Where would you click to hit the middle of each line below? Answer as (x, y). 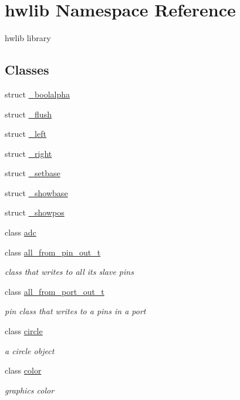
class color (23, 370)
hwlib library (28, 38)
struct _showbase (36, 192)
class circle (24, 331)
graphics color (30, 390)
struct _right (28, 153)
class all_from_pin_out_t (53, 252)
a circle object (30, 350)
